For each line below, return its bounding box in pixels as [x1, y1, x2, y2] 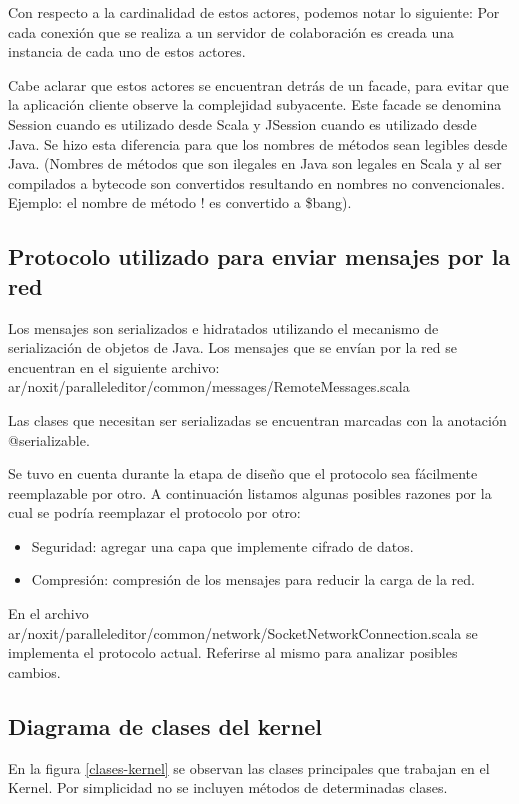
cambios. [8, 661, 61, 682]
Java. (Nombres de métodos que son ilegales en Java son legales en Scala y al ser [8, 153, 502, 174]
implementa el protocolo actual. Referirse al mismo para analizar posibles [8, 642, 458, 663]
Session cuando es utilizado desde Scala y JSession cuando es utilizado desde [8, 113, 477, 134]
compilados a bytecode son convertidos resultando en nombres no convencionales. [8, 172, 505, 193]
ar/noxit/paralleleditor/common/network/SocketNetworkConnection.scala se [8, 622, 478, 643]
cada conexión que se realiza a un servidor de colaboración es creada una [8, 21, 455, 42]
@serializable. [8, 429, 90, 450]
